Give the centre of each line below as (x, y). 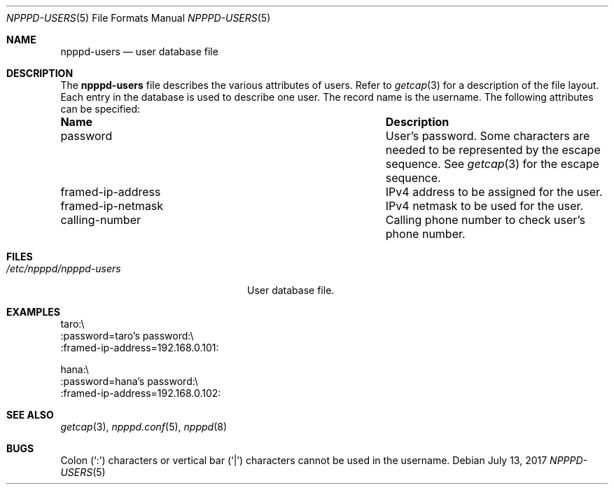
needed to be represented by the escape (493, 150)
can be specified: (100, 109)
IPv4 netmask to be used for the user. (484, 206)
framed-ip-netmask (112, 206)
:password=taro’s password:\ (127, 336)
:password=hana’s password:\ (129, 381)
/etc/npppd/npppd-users (64, 268)
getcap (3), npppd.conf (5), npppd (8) (144, 427)
